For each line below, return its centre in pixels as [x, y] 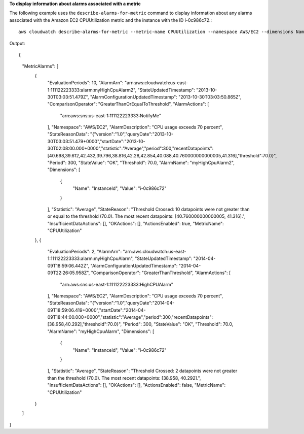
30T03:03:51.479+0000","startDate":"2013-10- [96, 141]
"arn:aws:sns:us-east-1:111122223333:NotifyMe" [111, 115]
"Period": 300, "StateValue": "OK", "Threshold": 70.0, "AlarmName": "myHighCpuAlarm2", [141, 163]
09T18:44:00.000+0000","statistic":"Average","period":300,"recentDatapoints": [130, 317]
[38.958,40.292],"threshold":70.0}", [84, 324]
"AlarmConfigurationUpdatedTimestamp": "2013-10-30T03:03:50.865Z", [166, 97]
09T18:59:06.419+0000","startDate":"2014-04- [97, 310]
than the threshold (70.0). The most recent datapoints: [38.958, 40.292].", [124, 378]
